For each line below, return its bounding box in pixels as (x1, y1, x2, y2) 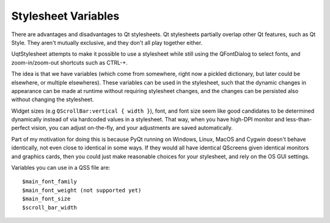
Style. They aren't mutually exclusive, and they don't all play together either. (11, 39, 203, 46)
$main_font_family (22, 178, 78, 185)
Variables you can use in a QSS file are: (11, 164, 111, 172)
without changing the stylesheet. (11, 96, 94, 104)
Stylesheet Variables (11, 9, 120, 23)
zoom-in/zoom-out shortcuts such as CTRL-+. (11, 59, 128, 66)
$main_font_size (22, 195, 71, 202)
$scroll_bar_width (22, 204, 78, 211)
